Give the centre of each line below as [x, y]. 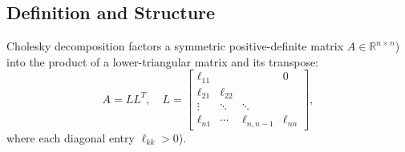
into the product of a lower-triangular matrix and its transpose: [163, 61]
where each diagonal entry [71, 137]
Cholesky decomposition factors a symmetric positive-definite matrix [175, 46]
